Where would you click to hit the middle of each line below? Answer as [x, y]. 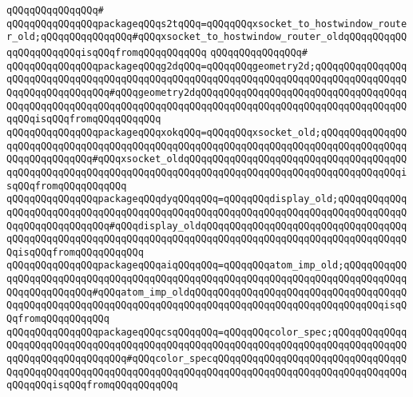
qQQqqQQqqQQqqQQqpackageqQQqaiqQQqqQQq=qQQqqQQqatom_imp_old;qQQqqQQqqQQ [207, 266]
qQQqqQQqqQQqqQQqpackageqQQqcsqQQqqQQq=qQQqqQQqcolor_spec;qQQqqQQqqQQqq [207, 332]
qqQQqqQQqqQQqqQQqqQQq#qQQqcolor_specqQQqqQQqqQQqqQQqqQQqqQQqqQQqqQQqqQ [207, 359]
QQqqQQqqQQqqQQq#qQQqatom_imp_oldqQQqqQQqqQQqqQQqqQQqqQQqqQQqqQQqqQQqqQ [207, 292]
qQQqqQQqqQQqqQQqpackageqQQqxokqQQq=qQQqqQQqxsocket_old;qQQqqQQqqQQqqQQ [207, 132]
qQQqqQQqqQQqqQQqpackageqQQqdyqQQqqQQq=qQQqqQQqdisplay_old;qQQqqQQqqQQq [207, 199]
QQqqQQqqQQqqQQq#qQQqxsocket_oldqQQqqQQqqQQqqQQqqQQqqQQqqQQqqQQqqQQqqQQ [207, 159]
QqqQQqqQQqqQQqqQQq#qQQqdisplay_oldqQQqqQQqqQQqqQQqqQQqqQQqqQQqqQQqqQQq [207, 226]
